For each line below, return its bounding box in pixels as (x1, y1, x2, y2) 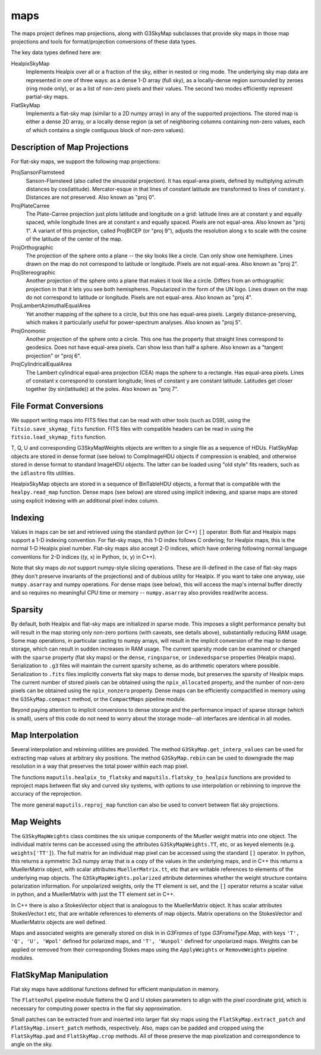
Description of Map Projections (11, 142, 129, 152)
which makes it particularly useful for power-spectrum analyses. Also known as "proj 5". (26, 319, 242, 326)
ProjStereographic (11, 269, 56, 276)
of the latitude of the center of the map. (26, 235, 123, 242)
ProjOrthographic (11, 244, 53, 251)
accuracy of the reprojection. (11, 790, 83, 798)
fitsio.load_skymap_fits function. (11, 433, 107, 440)
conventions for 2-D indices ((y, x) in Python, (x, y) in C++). (11, 553, 157, 560)
